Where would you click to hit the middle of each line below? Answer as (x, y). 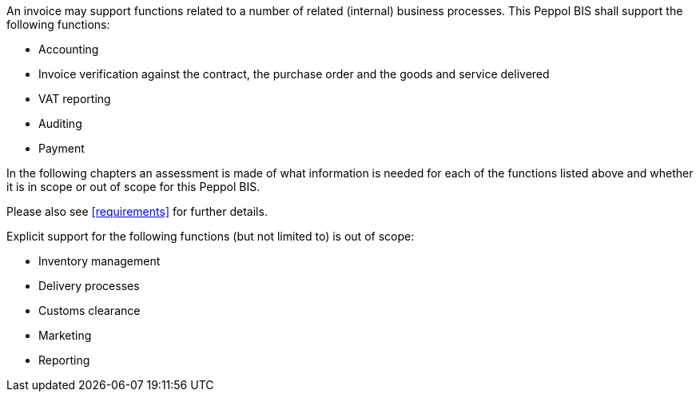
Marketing (65, 335)
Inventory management (99, 261)
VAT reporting (75, 99)
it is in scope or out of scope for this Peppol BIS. (133, 187)
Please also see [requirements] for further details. (137, 211)
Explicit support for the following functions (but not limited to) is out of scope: (211, 236)
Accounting (69, 49)
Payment (62, 148)
